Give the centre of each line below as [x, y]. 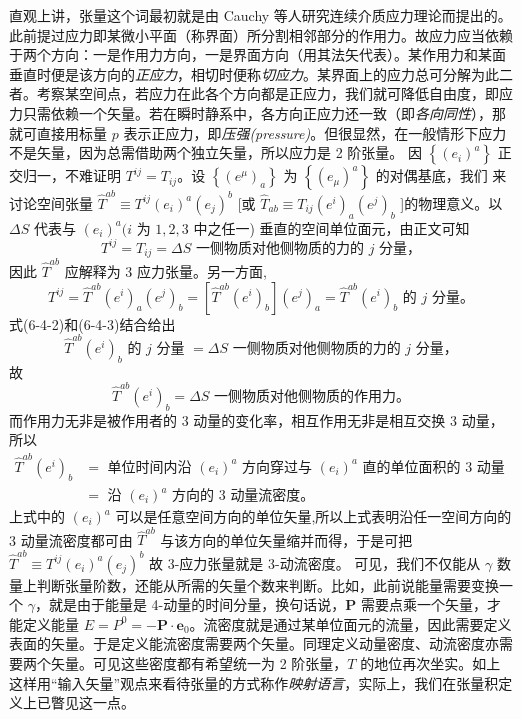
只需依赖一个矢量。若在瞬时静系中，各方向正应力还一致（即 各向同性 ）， [257, 112]
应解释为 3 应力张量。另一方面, [165, 270]
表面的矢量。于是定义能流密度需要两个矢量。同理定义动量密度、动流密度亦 [254, 643]
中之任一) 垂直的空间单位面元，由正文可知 [331, 227]
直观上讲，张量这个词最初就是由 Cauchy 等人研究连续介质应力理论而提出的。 [260, 15]
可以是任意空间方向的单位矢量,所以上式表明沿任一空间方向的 [313, 516]
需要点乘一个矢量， [423, 604]
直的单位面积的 [411, 467]
